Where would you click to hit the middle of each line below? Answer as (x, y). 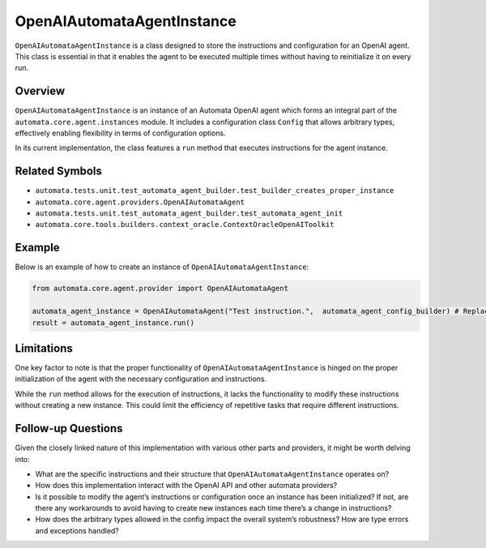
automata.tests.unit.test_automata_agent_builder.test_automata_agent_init (189, 214)
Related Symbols (59, 171)
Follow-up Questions (69, 428)
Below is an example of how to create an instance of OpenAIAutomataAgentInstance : (162, 267)
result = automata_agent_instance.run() (113, 323)
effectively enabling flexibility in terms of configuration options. (120, 133)
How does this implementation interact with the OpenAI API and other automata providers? (186, 486)
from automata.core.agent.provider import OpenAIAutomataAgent (160, 289)
